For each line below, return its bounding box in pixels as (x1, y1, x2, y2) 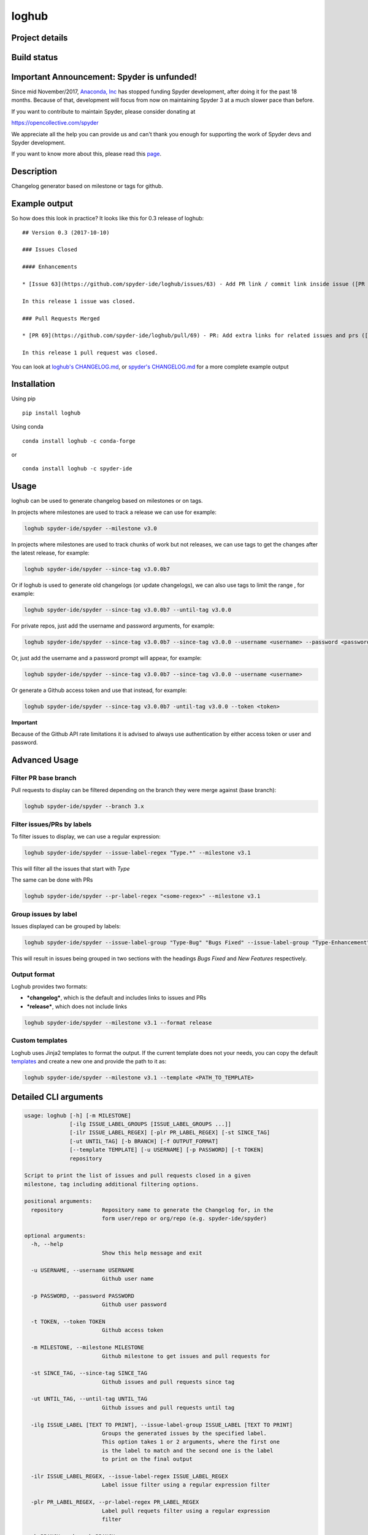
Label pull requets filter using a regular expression (101, 1507, 270, 1514)
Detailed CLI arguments (11, 1092, 104, 1102)
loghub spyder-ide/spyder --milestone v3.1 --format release (24, 1019, 212, 1026)
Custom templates (11, 1036, 67, 1045)
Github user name (101, 1275, 154, 1282)
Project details (11, 33, 68, 43)
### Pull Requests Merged (22, 315, 101, 322)
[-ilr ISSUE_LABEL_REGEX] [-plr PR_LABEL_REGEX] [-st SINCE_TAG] (69, 1129, 270, 1136)
